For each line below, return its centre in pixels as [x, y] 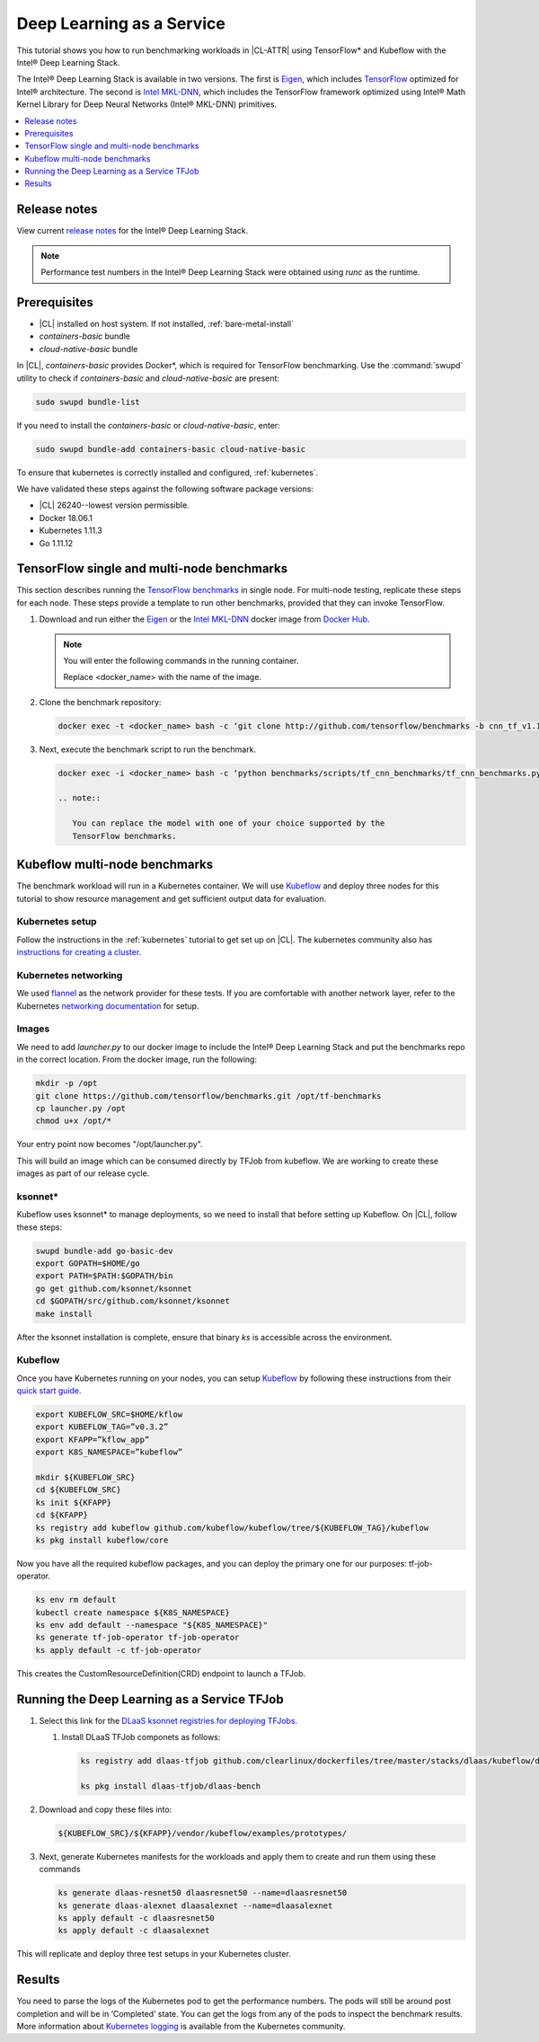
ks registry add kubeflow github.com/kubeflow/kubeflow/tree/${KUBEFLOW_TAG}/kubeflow [232, 1528]
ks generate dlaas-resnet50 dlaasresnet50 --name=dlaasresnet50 [203, 1893]
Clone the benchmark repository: [100, 702]
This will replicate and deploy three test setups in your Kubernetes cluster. [154, 1954]
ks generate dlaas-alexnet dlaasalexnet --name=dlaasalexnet [195, 1905]
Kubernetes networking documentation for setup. [108, 1005]
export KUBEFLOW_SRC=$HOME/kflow [109, 1414]
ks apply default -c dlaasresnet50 [136, 1918]
